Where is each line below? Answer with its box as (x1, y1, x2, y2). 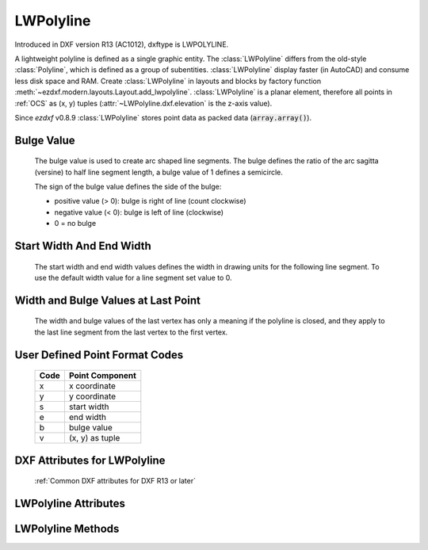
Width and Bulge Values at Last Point (14, 293, 201, 307)
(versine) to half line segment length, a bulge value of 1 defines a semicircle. (34, 167, 283, 177)
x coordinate (68, 380, 117, 391)
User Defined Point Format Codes (14, 348, 184, 361)
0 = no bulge (54, 219, 97, 228)
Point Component (68, 370, 136, 381)
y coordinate (68, 391, 117, 402)
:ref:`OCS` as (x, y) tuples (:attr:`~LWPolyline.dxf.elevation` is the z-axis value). (14, 98, 273, 108)
